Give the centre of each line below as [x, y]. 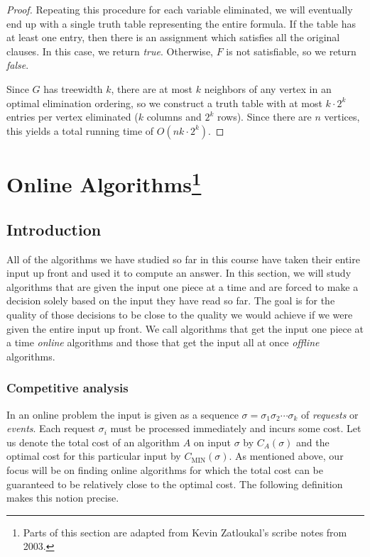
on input [212, 442]
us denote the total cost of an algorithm [93, 442]
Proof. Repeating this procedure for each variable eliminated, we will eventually [180, 9]
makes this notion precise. [63, 498]
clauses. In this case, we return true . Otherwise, [110, 51]
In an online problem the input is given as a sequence [123, 414]
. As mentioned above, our [286, 456]
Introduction [54, 229]
